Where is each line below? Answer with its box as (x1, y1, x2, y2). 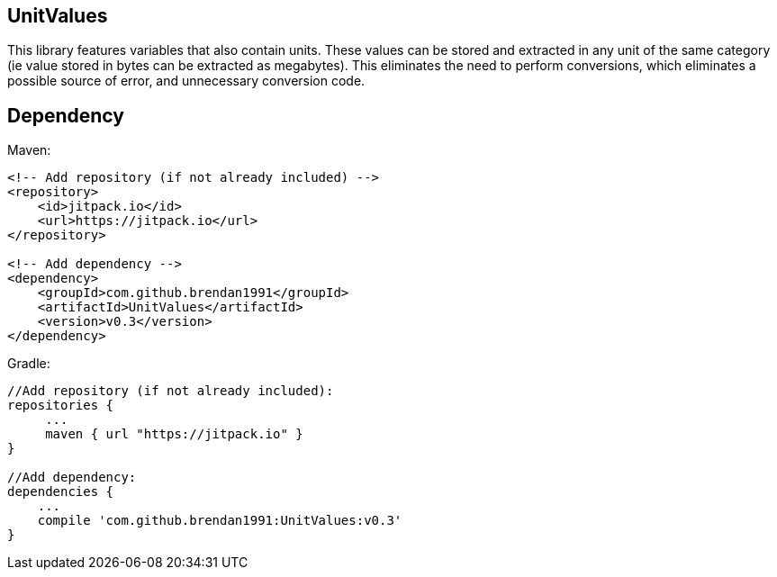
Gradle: (7, 356, 50, 372)
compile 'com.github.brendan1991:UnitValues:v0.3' (37, 513, 402, 528)
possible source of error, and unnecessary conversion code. (7, 73, 366, 89)
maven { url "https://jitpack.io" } (45, 427, 303, 442)
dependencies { (7, 484, 114, 500)
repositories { (7, 398, 114, 413)
